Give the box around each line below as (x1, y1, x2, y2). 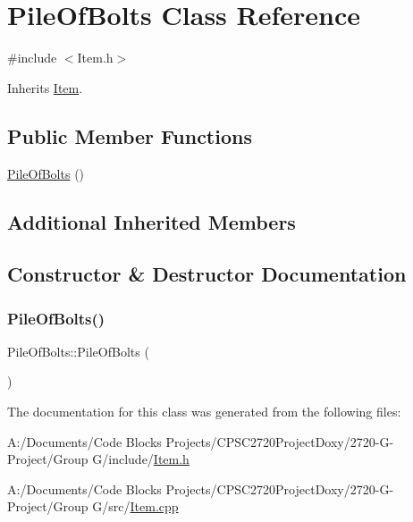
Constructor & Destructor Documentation (7, 260, 407, 288)
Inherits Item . (7, 78, 83, 97)
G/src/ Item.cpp (92, 497, 179, 516)
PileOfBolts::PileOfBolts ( (7, 341, 149, 360)
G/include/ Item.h (92, 450, 190, 468)
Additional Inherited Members (7, 207, 296, 235)
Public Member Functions (7, 122, 252, 149)
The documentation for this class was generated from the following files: (7, 402, 401, 421)
